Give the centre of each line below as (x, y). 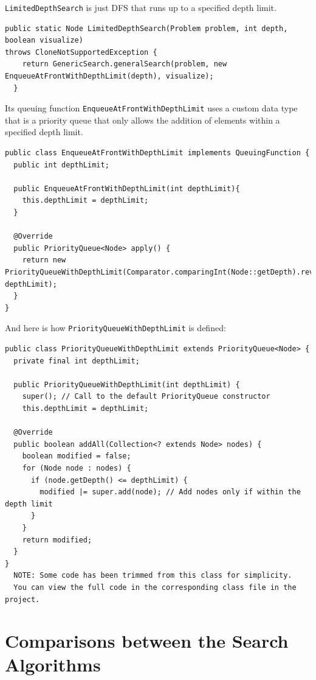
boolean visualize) (44, 40)
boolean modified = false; (77, 456)
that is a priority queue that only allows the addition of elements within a (143, 120)
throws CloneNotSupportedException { (81, 52)
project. (22, 599)
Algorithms (53, 664)
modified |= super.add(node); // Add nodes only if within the (170, 492)
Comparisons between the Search (147, 641)
